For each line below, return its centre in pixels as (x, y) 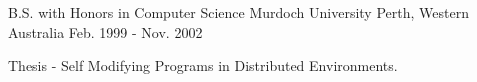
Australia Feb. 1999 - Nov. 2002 (105, 31)
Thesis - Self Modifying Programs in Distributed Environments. (203, 65)
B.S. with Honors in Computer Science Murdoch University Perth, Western (238, 12)
